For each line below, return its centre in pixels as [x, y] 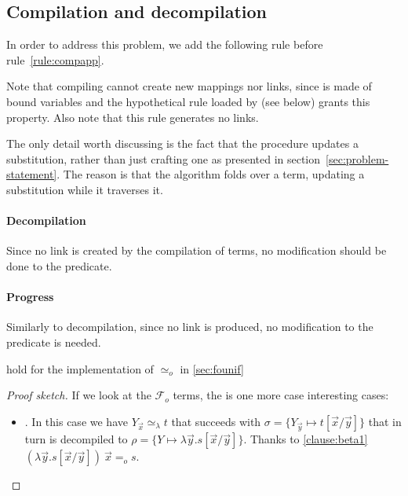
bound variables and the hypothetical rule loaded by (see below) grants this [188, 101]
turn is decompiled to [76, 439]
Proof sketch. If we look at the [79, 395]
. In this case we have [76, 421]
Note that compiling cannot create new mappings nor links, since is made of [189, 86]
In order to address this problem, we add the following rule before [165, 44]
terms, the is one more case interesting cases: [281, 395]
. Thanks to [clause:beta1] [306, 439]
